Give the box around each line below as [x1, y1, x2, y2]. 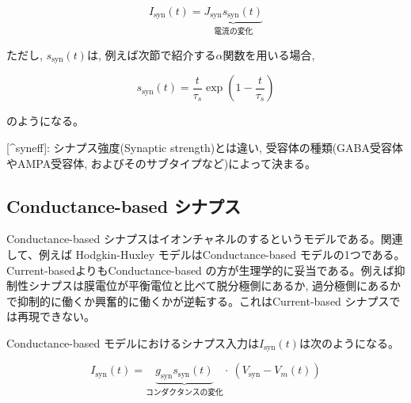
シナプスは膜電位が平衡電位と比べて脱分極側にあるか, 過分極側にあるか [28, 277, 401, 294]
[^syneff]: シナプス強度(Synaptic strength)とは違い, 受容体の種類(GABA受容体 [6, 139, 404, 155]
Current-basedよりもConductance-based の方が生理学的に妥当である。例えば [6, 261, 394, 278]
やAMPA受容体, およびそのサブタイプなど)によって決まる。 [6, 154, 317, 171]
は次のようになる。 [299, 334, 399, 351]
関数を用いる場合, [223, 46, 315, 63]
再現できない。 [17, 308, 95, 325]
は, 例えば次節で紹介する [86, 46, 216, 63]
